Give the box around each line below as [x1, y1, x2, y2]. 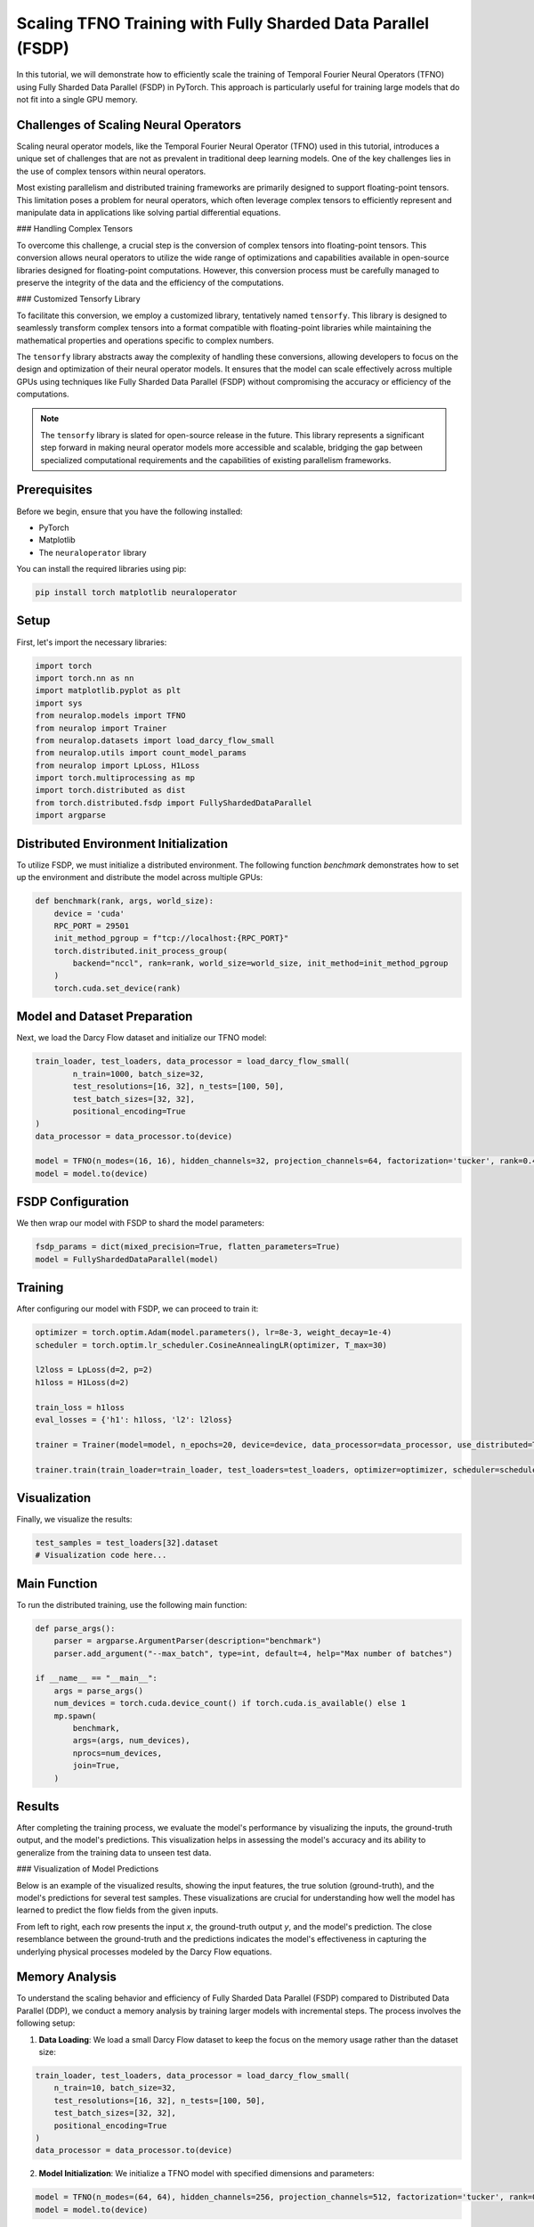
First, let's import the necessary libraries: [16, 637, 167, 648]
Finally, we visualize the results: [16, 1514, 133, 1525]
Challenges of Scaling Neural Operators [16, 117, 242, 133]
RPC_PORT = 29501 [53, 920, 130, 931]
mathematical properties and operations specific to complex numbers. [16, 335, 275, 346]
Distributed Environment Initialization [16, 836, 229, 851]
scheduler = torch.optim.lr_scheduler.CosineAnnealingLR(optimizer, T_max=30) [35, 1340, 387, 1350]
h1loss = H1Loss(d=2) [35, 1377, 130, 1387]
